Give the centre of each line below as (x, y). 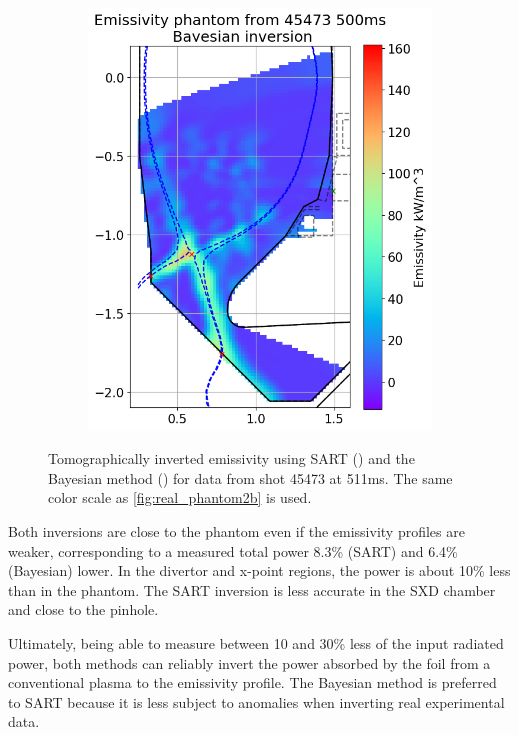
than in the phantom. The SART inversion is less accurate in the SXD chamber (252, 589)
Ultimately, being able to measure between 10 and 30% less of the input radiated (256, 642)
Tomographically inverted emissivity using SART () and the (231, 458)
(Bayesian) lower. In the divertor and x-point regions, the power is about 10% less (259, 570)
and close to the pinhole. (83, 609)
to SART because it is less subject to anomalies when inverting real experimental (256, 701)
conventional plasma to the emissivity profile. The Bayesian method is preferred (252, 682)
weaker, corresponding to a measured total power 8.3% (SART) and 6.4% (233, 550)
